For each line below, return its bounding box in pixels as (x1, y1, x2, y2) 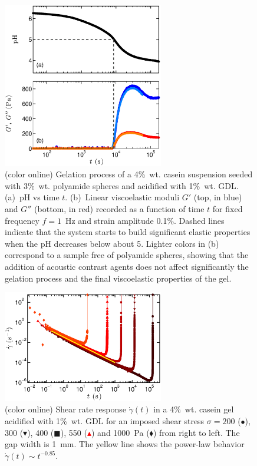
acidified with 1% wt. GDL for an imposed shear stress (5, 415, 205, 427)
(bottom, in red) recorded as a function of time (34, 203, 205, 215)
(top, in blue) (193, 191, 242, 203)
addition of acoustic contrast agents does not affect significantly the (5, 260, 249, 272)
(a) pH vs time (5, 191, 60, 203)
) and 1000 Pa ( (91, 426, 150, 438)
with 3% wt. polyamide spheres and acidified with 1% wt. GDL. (5, 179, 239, 191)
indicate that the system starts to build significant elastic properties (5, 226, 251, 238)
